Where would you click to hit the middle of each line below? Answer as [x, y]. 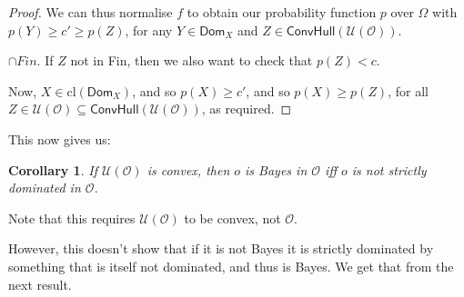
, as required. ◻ [247, 109]
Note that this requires [72, 218]
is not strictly [389, 169]
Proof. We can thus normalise [91, 12]
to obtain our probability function [282, 12]
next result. [40, 284]
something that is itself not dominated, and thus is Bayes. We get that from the [231, 266]
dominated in [45, 188]
